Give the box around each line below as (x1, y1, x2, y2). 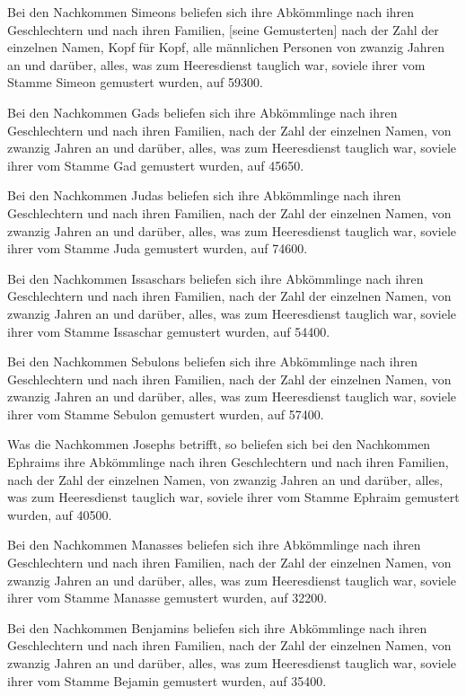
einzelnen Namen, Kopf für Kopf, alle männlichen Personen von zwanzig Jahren (7, 38, 445, 57)
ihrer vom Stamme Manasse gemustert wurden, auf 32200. (7, 588, 328, 607)
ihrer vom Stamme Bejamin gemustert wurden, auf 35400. (7, 671, 327, 690)
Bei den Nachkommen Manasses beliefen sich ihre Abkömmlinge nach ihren (7, 535, 421, 554)
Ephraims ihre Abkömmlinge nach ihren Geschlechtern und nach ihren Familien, (7, 453, 449, 471)
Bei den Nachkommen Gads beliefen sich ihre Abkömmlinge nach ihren (7, 102, 398, 121)
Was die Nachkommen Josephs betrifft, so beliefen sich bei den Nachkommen (7, 435, 431, 454)
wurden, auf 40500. (7, 505, 112, 524)
